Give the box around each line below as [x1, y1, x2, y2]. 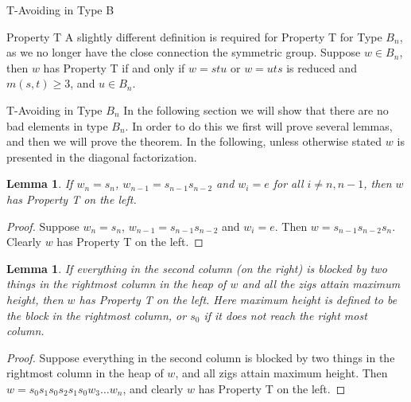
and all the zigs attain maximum [242, 275, 401, 292]
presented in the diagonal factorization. [6, 148, 197, 165]
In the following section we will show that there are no [123, 101, 389, 118]
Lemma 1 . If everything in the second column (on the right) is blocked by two [6, 260, 387, 276]
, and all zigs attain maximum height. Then [175, 365, 388, 381]
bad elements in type [6, 117, 108, 134]
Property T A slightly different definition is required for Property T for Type [6, 28, 382, 45]
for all [273, 175, 304, 192]
